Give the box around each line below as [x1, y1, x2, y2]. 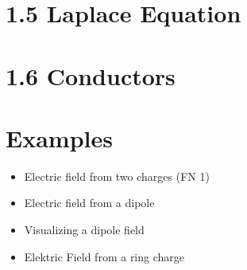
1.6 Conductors [6, 59, 176, 92]
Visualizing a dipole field [24, 221, 145, 238]
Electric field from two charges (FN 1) [24, 167, 210, 184]
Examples [6, 121, 113, 154]
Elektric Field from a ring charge [24, 248, 185, 264]
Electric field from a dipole [24, 194, 155, 211]
